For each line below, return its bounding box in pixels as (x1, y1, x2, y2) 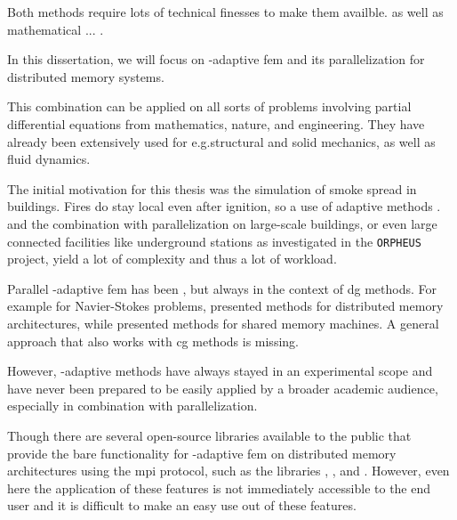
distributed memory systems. (7, 67, 164, 85)
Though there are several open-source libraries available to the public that (7, 426, 412, 444)
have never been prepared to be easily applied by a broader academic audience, (7, 378, 438, 397)
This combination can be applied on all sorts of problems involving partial (7, 97, 412, 116)
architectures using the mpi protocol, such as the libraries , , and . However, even (7, 461, 450, 480)
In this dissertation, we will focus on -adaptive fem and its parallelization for (7, 50, 425, 69)
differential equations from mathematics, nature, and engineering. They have (7, 114, 425, 133)
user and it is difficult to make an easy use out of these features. (7, 496, 357, 515)
